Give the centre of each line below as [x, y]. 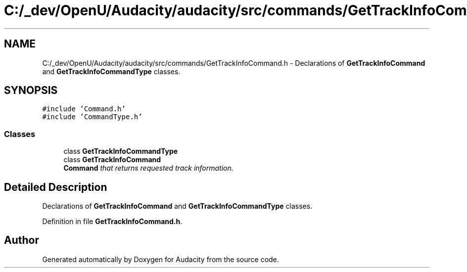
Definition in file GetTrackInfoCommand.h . [112, 222]
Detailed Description [56, 187]
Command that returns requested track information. [148, 168]
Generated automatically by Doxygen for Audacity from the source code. [161, 259]
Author [22, 240]
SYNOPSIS [31, 91]
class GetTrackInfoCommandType [121, 151]
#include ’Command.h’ [84, 109]
